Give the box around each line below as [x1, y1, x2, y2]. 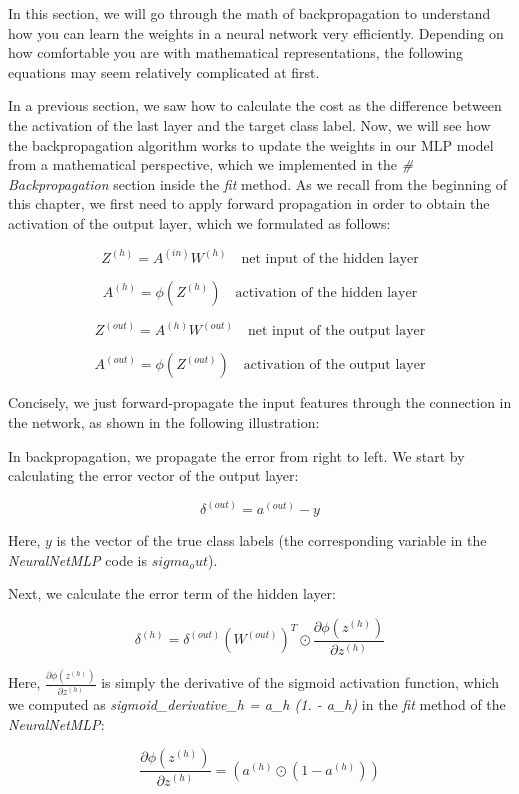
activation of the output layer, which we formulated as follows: [8, 212, 391, 233]
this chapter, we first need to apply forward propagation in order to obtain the [8, 193, 490, 214]
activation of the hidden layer [235, 285, 418, 300]
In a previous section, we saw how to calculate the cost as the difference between [8, 95, 502, 116]
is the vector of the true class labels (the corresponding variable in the [56, 530, 487, 551]
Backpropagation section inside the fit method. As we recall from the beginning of [8, 173, 508, 194]
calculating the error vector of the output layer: [8, 465, 299, 486]
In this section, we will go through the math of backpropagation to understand [8, 3, 491, 23]
